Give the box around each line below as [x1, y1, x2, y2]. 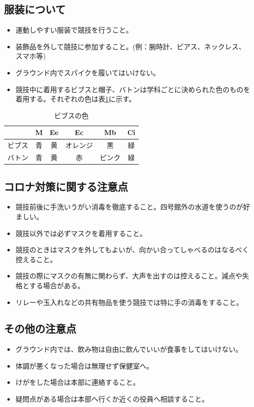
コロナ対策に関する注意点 [4, 178, 128, 194]
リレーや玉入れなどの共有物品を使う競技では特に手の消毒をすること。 [15, 297, 243, 307]
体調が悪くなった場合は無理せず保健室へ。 [15, 360, 154, 371]
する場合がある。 [29, 280, 85, 290]
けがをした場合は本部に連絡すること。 [15, 377, 140, 387]
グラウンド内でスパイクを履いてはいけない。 [15, 67, 160, 77]
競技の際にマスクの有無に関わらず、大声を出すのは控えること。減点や [15, 271, 243, 281]
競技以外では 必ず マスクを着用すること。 [15, 228, 147, 238]
